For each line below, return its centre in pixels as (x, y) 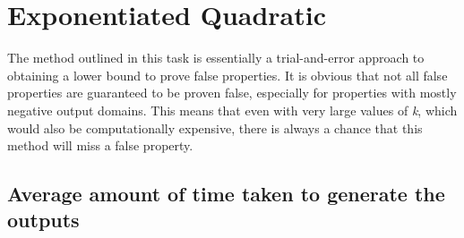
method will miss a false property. (100, 145)
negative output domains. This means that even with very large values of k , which (232, 110)
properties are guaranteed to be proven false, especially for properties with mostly (232, 93)
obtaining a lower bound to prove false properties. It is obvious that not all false (228, 75)
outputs (43, 220)
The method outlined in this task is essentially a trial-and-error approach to (216, 58)
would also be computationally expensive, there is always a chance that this (215, 127)
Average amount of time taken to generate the (226, 194)
